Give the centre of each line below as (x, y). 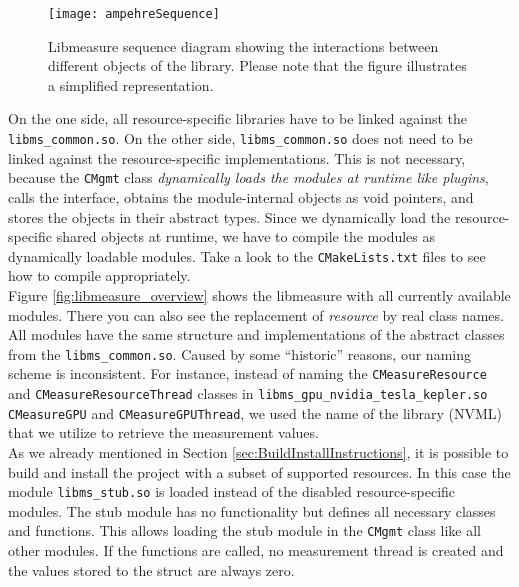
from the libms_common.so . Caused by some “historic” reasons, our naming (239, 353)
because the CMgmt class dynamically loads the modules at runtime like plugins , (248, 177)
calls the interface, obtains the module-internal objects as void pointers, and (241, 196)
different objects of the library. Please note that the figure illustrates (257, 65)
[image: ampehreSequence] (134, 14)
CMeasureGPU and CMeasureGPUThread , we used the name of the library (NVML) (255, 412)
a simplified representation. (131, 84)
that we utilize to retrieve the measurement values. (163, 432)
